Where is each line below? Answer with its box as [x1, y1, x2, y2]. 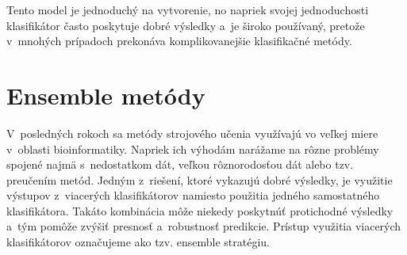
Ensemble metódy [6, 78, 205, 111]
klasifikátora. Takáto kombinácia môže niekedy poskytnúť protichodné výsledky [6, 202, 394, 219]
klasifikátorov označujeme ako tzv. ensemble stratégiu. [6, 234, 271, 250]
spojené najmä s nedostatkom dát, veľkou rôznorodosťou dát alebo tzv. [6, 156, 354, 173]
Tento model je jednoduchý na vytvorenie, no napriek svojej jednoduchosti [6, 2, 369, 17]
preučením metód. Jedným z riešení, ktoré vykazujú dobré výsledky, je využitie [6, 171, 393, 188]
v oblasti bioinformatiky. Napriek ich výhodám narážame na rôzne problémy [6, 140, 379, 157]
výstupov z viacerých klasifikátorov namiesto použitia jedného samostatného [6, 187, 380, 204]
